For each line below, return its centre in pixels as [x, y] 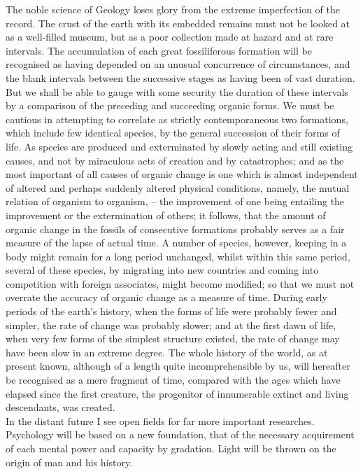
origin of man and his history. [69, 462]
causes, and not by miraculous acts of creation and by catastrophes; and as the [175, 160]
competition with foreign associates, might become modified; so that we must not [180, 283]
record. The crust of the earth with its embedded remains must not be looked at [178, 23]
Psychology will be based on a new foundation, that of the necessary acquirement [180, 434]
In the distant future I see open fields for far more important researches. [160, 420]
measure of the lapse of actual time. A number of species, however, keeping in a [176, 243]
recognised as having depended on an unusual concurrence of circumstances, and [178, 64]
